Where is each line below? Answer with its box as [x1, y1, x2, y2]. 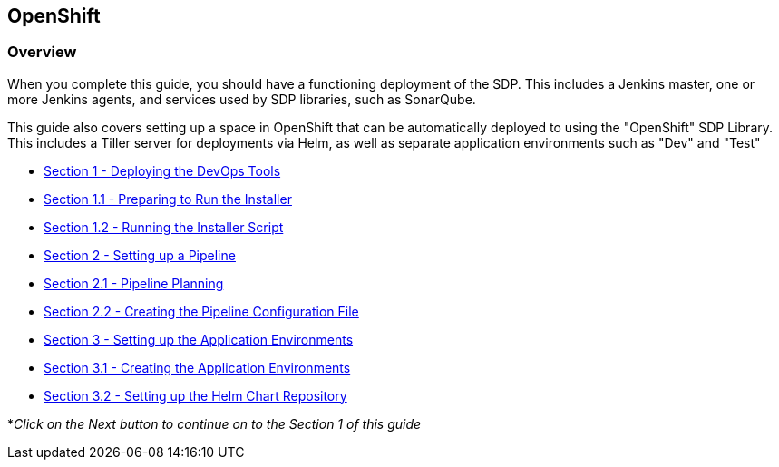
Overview [7, 43, 77, 62]
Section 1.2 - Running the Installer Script [44, 219, 284, 235]
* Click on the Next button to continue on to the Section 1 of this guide [7, 415, 422, 432]
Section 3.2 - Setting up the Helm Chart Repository [44, 387, 347, 404]
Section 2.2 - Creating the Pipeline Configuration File [44, 303, 359, 319]
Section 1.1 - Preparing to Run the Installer [44, 190, 292, 207]
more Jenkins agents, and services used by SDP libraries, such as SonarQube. [7, 91, 476, 107]
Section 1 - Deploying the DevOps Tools [44, 162, 281, 179]
